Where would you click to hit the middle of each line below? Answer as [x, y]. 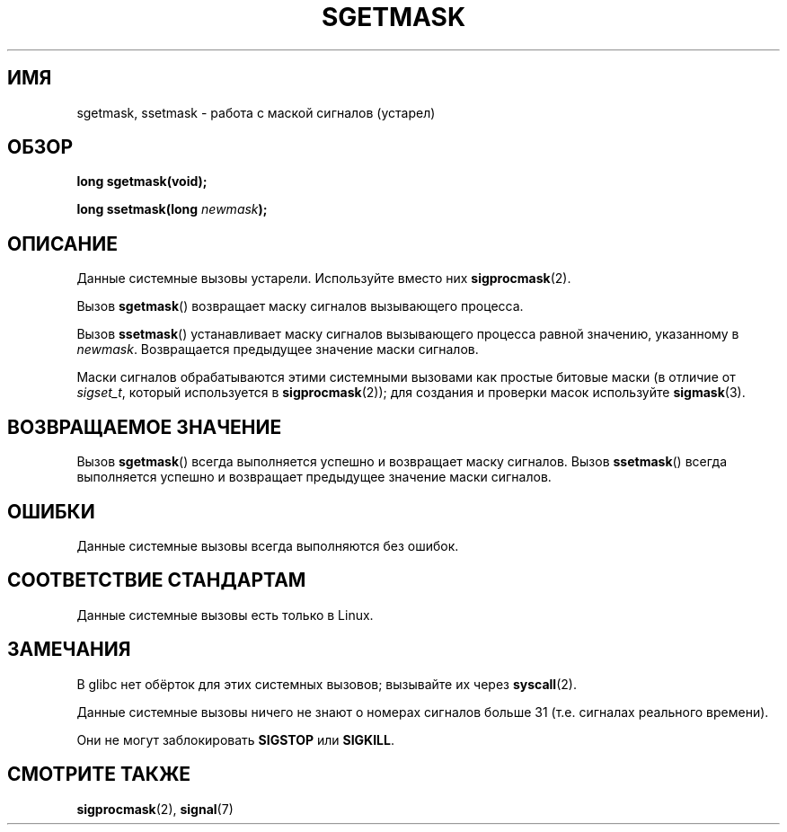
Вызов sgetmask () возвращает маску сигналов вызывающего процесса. [300, 306]
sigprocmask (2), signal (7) [155, 809]
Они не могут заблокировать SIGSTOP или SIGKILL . [235, 739]
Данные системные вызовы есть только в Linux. [225, 615]
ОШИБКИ [51, 511]
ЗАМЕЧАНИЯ [69, 650]
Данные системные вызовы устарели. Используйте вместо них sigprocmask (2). [324, 279]
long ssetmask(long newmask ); [172, 209]
